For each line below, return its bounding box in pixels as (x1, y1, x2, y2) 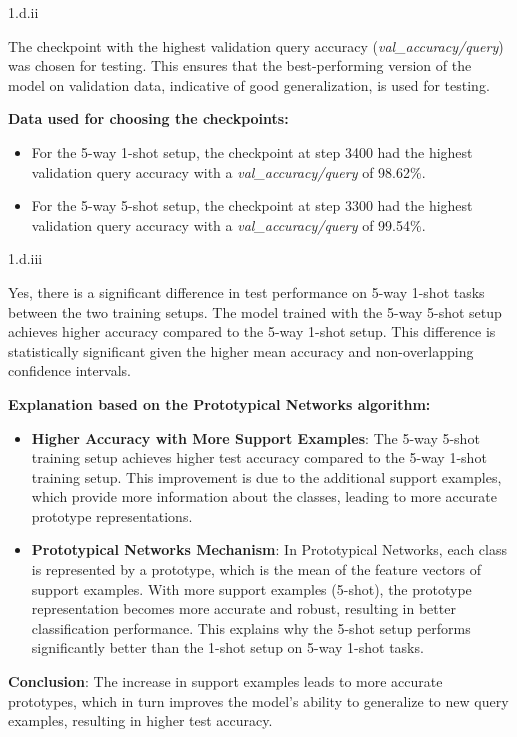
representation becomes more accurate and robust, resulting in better (31, 598, 456, 619)
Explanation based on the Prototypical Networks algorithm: (8, 393, 431, 414)
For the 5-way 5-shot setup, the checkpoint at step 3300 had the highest (31, 195, 473, 216)
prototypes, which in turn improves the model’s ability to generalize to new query (8, 690, 509, 711)
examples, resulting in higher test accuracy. (8, 710, 273, 731)
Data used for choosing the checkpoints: (8, 108, 289, 129)
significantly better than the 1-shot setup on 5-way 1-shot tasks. (31, 637, 424, 658)
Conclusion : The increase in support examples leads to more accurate (8, 671, 443, 692)
